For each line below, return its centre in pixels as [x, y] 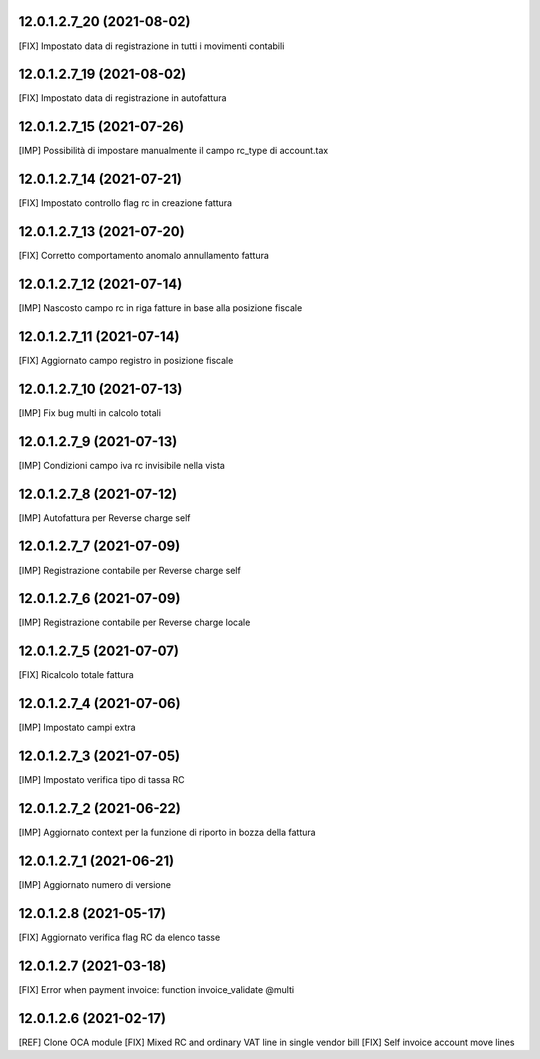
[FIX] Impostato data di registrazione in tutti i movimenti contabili [151, 46]
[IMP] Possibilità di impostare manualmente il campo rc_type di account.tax [173, 151]
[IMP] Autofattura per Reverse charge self [104, 517]
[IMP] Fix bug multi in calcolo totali [90, 412]
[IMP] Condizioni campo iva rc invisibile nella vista [121, 465]
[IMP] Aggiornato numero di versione [95, 885]
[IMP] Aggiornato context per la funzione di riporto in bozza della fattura [167, 832]
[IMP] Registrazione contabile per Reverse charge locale [134, 622]
